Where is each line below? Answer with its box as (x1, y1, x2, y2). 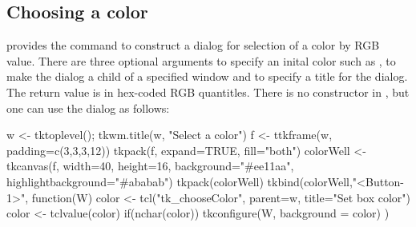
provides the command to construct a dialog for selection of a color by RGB (6, 37, 380, 54)
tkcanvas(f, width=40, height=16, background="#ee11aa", (6, 157, 294, 174)
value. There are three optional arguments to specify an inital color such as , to (6, 52, 396, 69)
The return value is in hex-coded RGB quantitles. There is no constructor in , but (6, 83, 410, 100)
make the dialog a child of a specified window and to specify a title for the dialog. (6, 68, 408, 85)
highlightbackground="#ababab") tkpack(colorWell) (6, 173, 264, 189)
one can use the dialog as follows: (6, 99, 170, 116)
